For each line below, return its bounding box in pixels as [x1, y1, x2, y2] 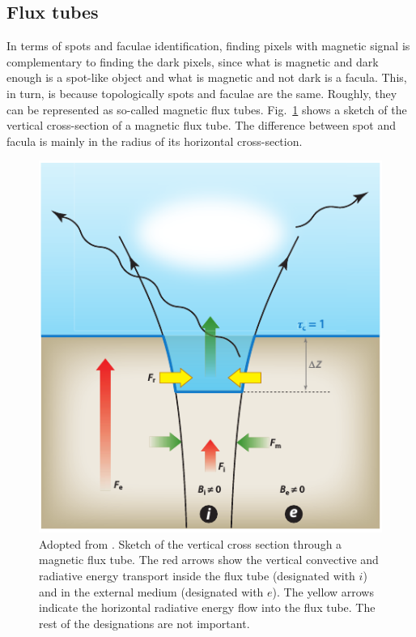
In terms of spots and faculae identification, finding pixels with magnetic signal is [6, 37, 410, 54]
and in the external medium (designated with [39, 583, 264, 600]
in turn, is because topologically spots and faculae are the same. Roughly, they [6, 84, 397, 101]
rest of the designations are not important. [39, 614, 250, 631]
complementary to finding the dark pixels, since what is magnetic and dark [6, 53, 379, 70]
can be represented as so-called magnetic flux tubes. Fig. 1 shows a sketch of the [6, 100, 407, 118]
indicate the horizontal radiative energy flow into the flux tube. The [39, 599, 376, 616]
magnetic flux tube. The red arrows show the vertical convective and [39, 551, 379, 568]
